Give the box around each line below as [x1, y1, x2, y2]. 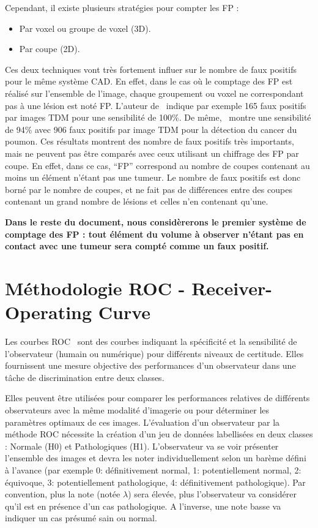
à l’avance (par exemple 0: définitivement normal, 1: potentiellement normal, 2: [5, 463, 301, 476]
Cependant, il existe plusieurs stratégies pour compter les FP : [5, 1, 239, 13]
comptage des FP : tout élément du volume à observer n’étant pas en [5, 227, 304, 240]
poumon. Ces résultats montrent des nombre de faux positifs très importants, [5, 135, 294, 148]
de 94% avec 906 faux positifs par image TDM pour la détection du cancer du [5, 123, 297, 135]
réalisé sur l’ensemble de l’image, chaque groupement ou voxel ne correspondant [5, 86, 304, 99]
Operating [5, 300, 92, 325]
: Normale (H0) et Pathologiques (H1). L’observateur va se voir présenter [5, 439, 279, 452]
